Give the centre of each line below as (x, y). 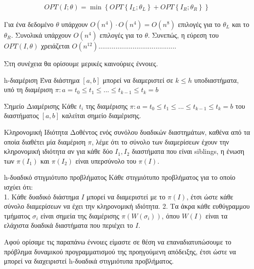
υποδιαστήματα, (216, 80)
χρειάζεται (55, 46)
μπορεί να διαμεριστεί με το (126, 196)
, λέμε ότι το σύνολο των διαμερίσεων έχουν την (160, 141)
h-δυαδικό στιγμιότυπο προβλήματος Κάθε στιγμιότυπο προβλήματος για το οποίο (120, 177)
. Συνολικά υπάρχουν (41, 35)
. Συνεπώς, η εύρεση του (183, 35)
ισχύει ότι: (19, 186)
